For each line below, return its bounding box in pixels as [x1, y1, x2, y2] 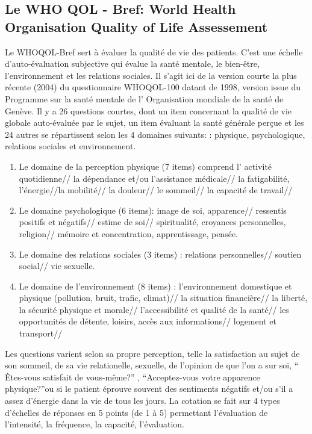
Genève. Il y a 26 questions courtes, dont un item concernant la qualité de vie [5, 104, 292, 117]
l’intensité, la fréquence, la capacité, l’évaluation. [5, 418, 185, 430]
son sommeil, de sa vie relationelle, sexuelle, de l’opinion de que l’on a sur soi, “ [5, 359, 299, 371]
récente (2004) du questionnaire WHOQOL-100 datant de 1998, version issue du [5, 81, 301, 93]
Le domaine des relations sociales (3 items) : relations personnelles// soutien [19, 247, 302, 260]
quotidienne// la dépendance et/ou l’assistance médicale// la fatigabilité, [19, 172, 290, 184]
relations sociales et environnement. [5, 140, 136, 152]
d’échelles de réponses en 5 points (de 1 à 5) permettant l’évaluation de [5, 406, 268, 418]
